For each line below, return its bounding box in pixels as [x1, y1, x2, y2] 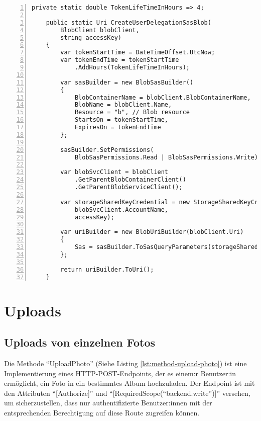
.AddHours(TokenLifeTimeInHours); [74, 64, 190, 71]
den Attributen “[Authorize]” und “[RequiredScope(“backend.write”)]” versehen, [4, 387, 250, 398]
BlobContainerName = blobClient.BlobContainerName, [74, 94, 251, 101]
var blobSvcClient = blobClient [60, 169, 169, 176]
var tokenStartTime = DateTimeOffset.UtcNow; [60, 49, 215, 56]
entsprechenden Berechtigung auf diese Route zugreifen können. [4, 407, 200, 417]
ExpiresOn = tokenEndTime [74, 124, 161, 131]
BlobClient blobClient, [60, 26, 140, 34]
